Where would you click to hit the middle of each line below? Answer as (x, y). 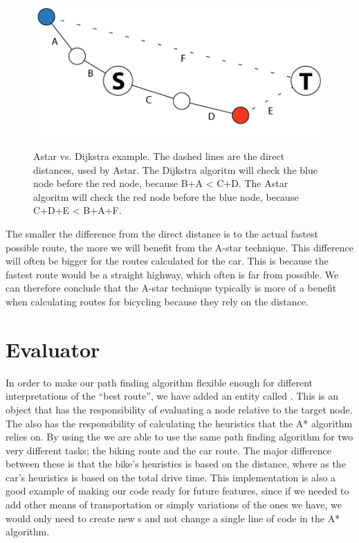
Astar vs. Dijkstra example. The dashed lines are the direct (159, 156)
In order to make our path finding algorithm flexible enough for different (159, 382)
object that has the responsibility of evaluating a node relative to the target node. (179, 409)
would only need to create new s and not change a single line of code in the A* (173, 518)
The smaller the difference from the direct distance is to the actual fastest (162, 234)
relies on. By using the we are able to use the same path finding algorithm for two (179, 437)
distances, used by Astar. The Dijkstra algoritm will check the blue (175, 169)
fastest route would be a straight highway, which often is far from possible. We (172, 274)
